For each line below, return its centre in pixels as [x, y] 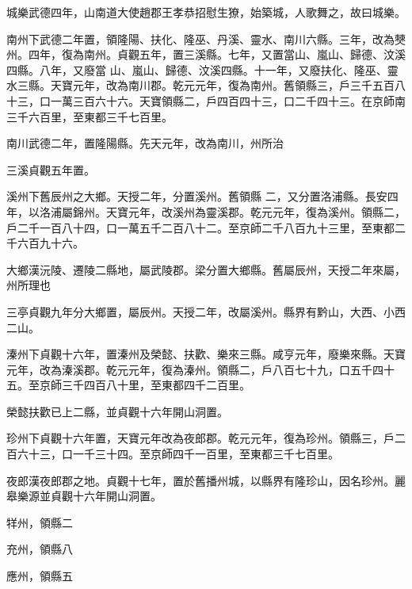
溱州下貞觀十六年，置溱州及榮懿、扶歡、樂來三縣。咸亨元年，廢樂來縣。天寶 [206, 354]
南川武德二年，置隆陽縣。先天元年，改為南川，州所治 [145, 143]
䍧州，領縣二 [40, 522]
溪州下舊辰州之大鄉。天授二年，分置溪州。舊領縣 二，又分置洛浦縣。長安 [197, 196]
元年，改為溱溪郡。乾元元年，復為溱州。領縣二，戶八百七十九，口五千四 [195, 369]
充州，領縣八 [40, 549]
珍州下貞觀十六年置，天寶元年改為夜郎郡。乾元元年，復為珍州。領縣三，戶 [200, 438]
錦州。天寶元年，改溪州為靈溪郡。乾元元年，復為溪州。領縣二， [239, 211]
